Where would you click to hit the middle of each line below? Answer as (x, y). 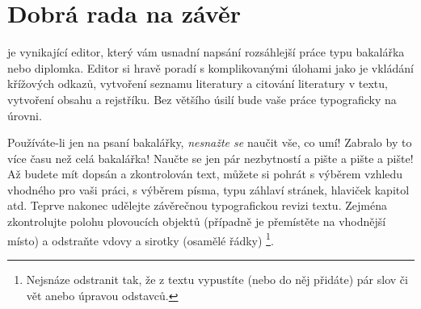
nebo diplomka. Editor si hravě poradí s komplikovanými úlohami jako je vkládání (210, 67)
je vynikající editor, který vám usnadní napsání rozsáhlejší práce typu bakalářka (206, 52)
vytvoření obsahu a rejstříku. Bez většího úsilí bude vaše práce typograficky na (202, 99)
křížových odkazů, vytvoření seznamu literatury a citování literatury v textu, (198, 84)
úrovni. (25, 115)
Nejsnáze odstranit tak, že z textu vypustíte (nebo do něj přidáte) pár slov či (217, 279)
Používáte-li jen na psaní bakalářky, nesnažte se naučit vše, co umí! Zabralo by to (210, 142)
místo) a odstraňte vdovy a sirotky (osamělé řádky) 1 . (141, 239)
